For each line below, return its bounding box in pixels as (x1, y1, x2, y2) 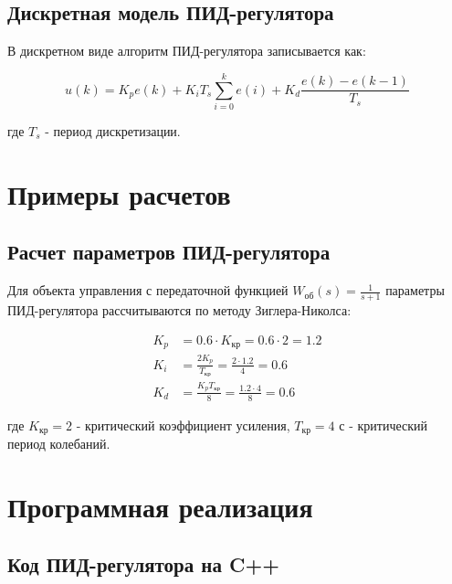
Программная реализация (7, 487, 313, 525)
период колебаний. (7, 434, 110, 453)
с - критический (339, 415, 427, 434)
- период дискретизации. (45, 121, 181, 140)
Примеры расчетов (7, 175, 231, 212)
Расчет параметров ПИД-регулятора (7, 238, 331, 266)
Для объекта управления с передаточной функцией (7, 281, 289, 300)
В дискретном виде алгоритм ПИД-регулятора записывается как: (7, 41, 366, 60)
